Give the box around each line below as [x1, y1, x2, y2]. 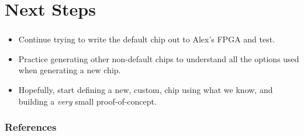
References [5, 120, 57, 134]
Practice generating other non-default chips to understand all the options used [18, 52, 299, 65]
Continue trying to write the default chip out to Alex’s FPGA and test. [18, 33, 275, 45]
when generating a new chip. [18, 64, 121, 76]
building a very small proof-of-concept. [18, 95, 157, 107]
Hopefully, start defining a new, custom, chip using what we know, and [18, 84, 273, 96]
